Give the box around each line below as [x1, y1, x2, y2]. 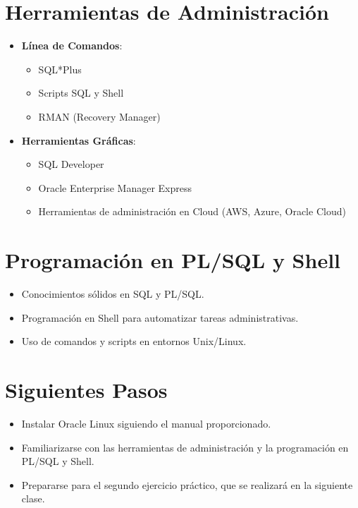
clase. [21, 491, 45, 506]
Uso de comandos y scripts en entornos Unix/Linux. [21, 334, 247, 349]
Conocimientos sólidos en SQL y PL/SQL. [21, 286, 204, 301]
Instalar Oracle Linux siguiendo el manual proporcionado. [21, 416, 271, 430]
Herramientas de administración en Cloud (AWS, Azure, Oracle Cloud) [38, 204, 346, 219]
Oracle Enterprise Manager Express [38, 180, 192, 195]
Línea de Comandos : [21, 38, 123, 53]
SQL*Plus [38, 61, 82, 76]
